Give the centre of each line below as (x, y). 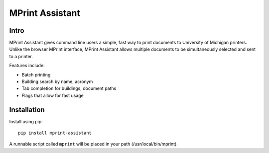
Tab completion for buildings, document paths (69, 88)
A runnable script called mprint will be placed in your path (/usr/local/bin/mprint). (93, 144)
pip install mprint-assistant (55, 133)
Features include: (27, 66)
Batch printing (36, 75)
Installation (27, 110)
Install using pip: (26, 121)
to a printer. (21, 56)
